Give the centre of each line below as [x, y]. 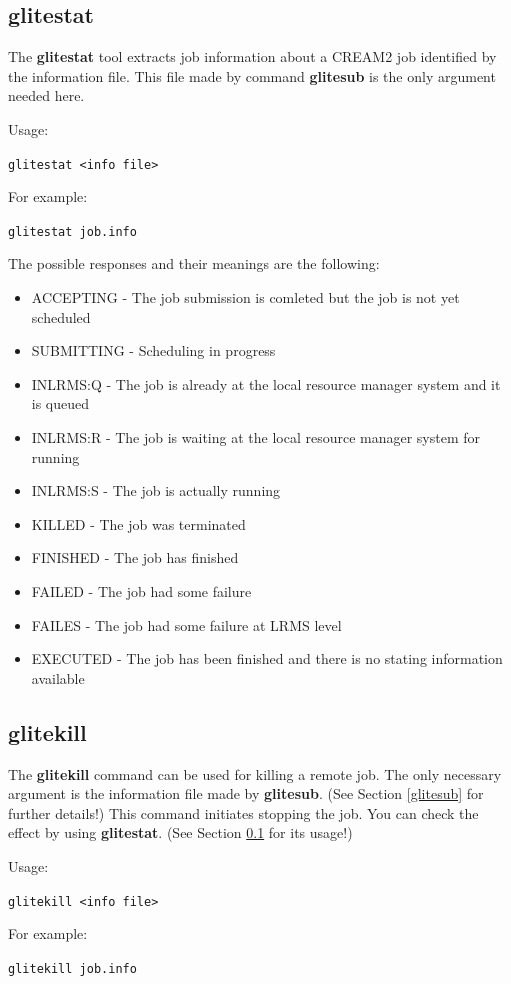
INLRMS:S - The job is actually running [156, 490]
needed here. [46, 95]
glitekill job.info [72, 968]
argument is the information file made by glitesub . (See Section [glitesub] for [246, 793]
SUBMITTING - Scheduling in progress [153, 350]
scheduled [61, 316]
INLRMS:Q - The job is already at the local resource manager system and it [266, 383]
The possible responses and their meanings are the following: [194, 263]
